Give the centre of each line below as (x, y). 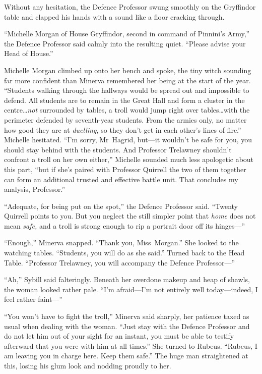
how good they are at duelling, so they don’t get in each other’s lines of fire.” (123, 129)
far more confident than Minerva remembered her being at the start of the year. (127, 80)
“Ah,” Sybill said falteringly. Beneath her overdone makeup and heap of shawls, (127, 279)
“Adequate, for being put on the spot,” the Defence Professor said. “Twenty (121, 206)
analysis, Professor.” (35, 189)
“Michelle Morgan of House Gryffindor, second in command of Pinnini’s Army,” (127, 34)
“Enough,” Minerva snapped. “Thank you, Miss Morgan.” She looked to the (121, 243)
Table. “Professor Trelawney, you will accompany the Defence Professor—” (120, 262)
